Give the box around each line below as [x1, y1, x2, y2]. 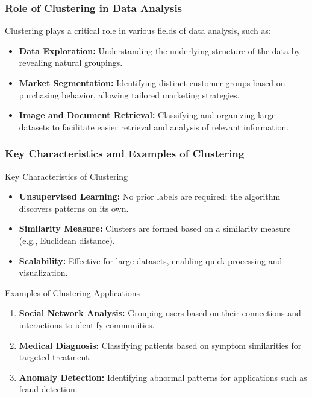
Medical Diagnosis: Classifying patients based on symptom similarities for [19, 338, 302, 351]
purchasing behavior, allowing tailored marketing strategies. [19, 88, 240, 101]
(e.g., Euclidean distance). [19, 233, 115, 246]
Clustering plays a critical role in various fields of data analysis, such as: [5, 24, 271, 37]
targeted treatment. [19, 351, 92, 363]
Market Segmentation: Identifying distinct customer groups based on [19, 77, 285, 89]
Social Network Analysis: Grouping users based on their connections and [19, 306, 301, 319]
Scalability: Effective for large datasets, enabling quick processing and [19, 254, 282, 267]
